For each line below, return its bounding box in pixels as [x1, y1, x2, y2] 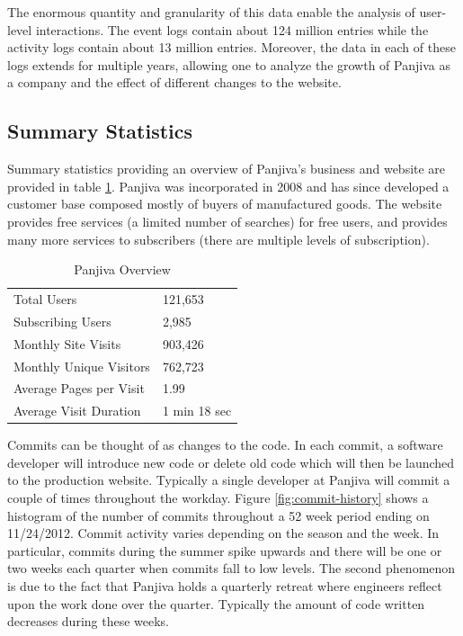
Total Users [13, 289, 77, 308]
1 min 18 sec [162, 401, 232, 420]
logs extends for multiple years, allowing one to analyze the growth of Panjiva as [7, 55, 450, 74]
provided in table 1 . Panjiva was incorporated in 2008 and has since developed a [7, 176, 450, 195]
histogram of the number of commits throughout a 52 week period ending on [7, 506, 430, 524]
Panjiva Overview [74, 260, 171, 279]
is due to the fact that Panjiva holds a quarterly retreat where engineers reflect [7, 577, 442, 596]
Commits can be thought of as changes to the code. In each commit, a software [7, 435, 443, 454]
